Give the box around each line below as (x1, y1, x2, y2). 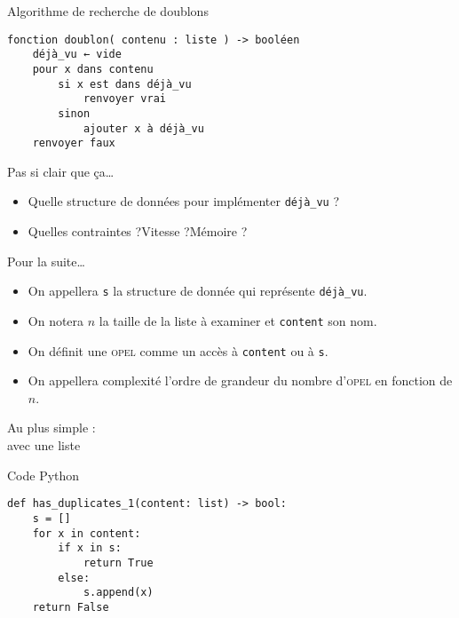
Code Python (7, 465, 80, 484)
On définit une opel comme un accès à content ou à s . (28, 341, 328, 360)
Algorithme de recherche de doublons (7, 2, 209, 20)
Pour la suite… (7, 251, 85, 270)
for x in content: (32, 527, 141, 540)
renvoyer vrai (83, 92, 166, 106)
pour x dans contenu (32, 62, 154, 75)
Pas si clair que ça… (7, 162, 115, 180)
